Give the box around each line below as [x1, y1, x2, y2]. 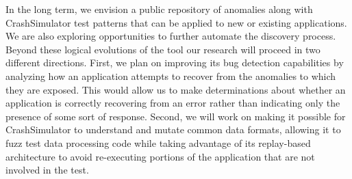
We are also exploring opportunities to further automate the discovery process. [5, 29, 336, 43]
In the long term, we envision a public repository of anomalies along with [5, 2, 313, 16]
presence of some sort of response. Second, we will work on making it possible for [5, 109, 346, 123]
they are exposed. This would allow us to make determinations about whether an [5, 82, 346, 96]
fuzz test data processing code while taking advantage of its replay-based [5, 135, 311, 150]
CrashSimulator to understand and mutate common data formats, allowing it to [5, 122, 341, 137]
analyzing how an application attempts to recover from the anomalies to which [5, 68, 336, 83]
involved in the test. [5, 163, 89, 177]
